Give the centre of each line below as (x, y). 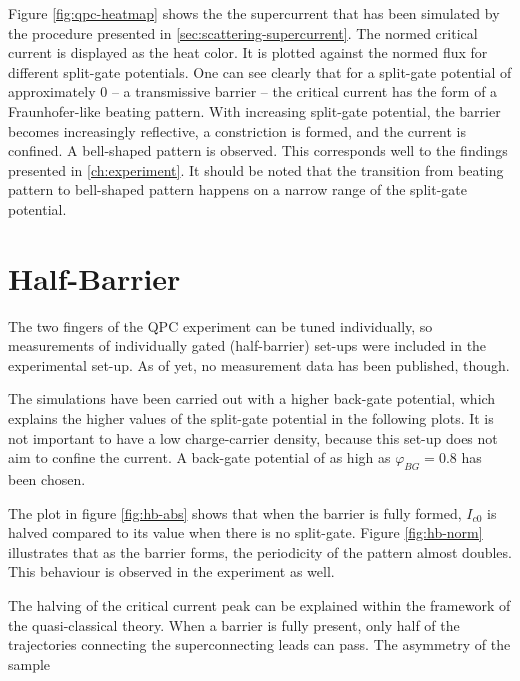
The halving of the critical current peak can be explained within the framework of (259, 604)
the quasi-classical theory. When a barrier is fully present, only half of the (234, 624)
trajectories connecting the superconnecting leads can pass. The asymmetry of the (259, 644)
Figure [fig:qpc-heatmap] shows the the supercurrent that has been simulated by (254, 13)
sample (29, 663)
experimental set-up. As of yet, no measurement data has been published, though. (259, 364)
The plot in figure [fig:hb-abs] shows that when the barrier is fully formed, (235, 512)
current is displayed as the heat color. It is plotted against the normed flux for (248, 52)
